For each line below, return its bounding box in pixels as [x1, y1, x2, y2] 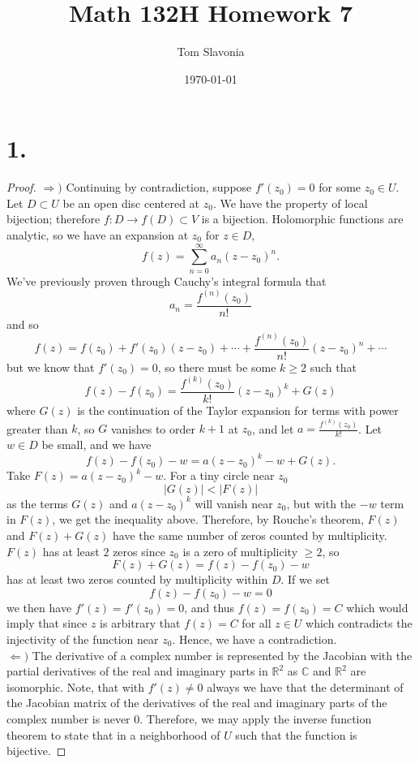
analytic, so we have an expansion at [6, 227, 189, 244]
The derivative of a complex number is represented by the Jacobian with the [32, 646, 413, 663]
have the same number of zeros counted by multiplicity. [113, 527, 387, 544]
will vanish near [195, 494, 273, 511]
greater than [6, 420, 68, 437]
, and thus [184, 598, 235, 615]
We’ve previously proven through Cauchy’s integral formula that [6, 272, 327, 289]
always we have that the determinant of [207, 678, 404, 695]
